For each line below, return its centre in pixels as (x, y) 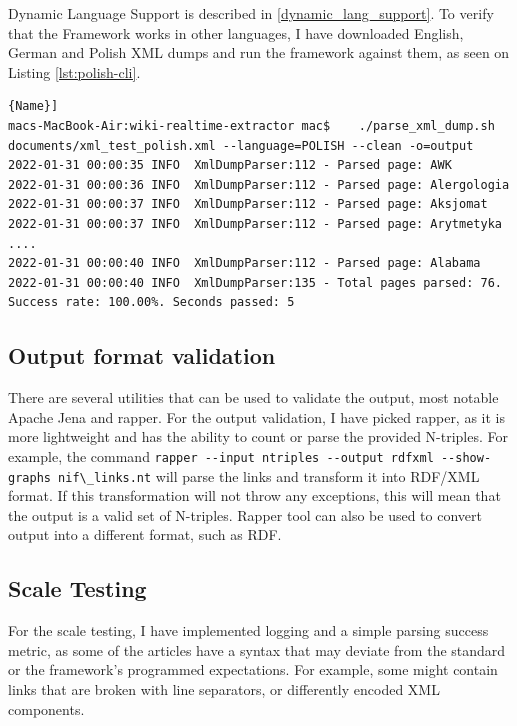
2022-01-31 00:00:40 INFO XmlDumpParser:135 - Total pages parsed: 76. (255, 282)
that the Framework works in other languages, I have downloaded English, (236, 32)
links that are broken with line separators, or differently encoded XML (224, 688)
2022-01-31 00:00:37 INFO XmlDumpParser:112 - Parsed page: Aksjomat (248, 204)
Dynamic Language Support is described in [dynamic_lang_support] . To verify (251, 13)
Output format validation (142, 355)
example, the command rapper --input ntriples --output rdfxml (221, 455)
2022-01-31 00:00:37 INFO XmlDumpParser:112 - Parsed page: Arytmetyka (255, 223)
